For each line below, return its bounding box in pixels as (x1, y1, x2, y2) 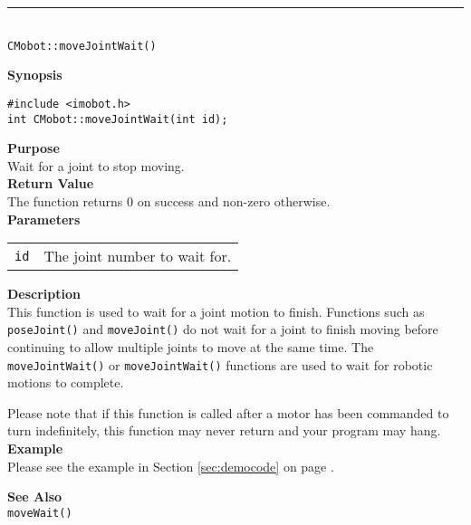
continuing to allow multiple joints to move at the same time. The (7, 337, 374, 356)
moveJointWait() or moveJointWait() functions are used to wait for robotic (7, 355, 433, 374)
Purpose (7, 138, 60, 157)
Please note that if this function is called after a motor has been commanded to (7, 403, 449, 422)
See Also (7, 487, 62, 506)
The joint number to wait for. (43, 245, 232, 267)
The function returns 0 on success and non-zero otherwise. (7, 191, 331, 210)
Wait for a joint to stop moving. (7, 156, 185, 175)
